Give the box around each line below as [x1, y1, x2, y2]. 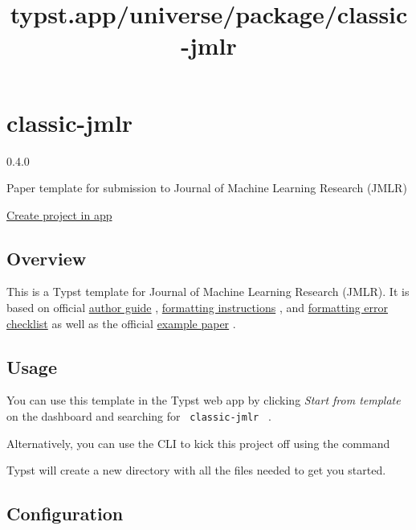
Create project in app [6, 206, 112, 223]
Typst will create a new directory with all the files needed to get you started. [6, 462, 386, 479]
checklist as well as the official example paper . [6, 314, 236, 331]
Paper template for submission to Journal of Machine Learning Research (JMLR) [6, 179, 407, 196]
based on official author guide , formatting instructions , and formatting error [6, 299, 389, 316]
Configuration [6, 501, 124, 526]
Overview [6, 245, 87, 270]
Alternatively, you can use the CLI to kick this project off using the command [6, 434, 390, 451]
